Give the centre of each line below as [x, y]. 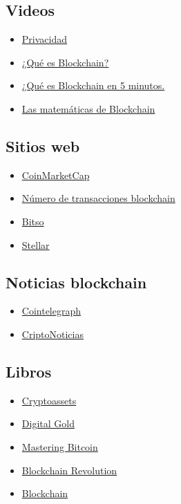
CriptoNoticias [53, 334]
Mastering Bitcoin [60, 446]
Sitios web [43, 146]
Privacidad [44, 39]
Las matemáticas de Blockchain [88, 108]
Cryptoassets [49, 400]
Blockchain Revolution [69, 470]
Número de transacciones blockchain [98, 198]
